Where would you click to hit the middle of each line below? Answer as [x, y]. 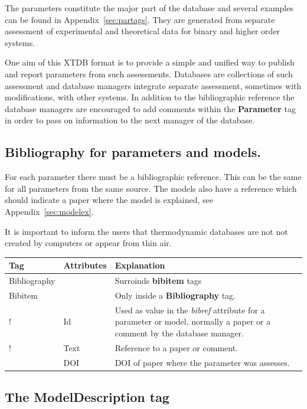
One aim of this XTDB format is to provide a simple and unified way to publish [150, 62]
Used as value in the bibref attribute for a [190, 310]
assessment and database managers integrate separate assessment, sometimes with [153, 85]
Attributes [85, 265]
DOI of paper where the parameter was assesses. [202, 362]
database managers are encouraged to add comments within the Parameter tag [151, 108]
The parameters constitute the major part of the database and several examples [149, 8]
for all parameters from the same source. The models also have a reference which [151, 188]
